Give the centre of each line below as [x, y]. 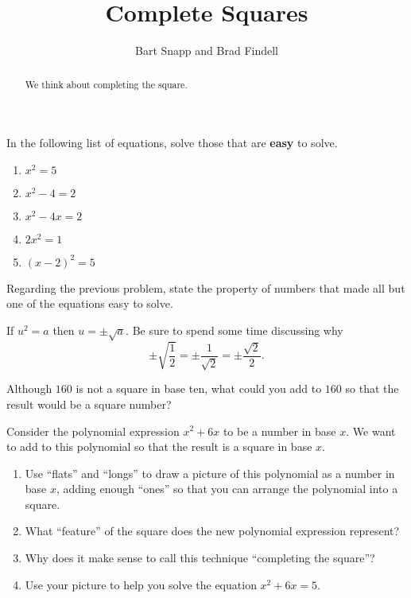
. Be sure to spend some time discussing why [235, 330]
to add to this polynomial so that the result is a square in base [159, 447]
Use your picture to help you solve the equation [141, 584]
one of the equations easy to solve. [90, 303]
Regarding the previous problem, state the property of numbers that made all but [206, 287]
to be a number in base [279, 431]
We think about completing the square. [106, 84]
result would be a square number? [89, 404]
